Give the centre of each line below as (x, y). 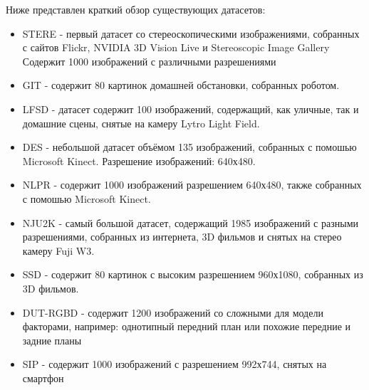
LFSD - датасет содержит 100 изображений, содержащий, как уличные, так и (191, 109)
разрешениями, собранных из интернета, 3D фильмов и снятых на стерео (182, 237)
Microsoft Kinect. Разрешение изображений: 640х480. (139, 160)
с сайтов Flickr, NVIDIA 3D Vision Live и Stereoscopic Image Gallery (176, 47)
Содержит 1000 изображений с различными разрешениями (149, 61)
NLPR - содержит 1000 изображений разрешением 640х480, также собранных (192, 185)
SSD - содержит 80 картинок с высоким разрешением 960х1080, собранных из (193, 274)
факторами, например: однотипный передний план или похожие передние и (187, 326)
